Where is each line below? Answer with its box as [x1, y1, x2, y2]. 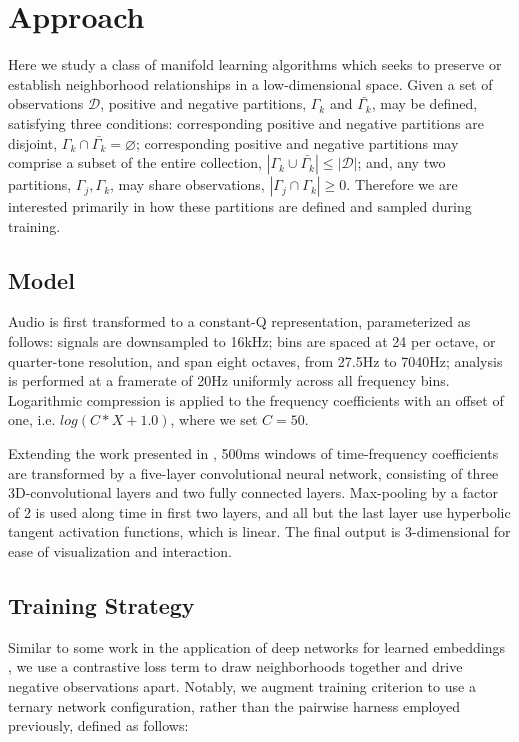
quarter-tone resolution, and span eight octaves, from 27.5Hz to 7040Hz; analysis [8, 350, 503, 371]
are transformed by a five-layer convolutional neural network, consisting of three [8, 462, 499, 483]
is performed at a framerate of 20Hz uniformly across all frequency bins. [8, 370, 450, 391]
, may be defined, [371, 93, 478, 114]
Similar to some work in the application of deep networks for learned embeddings [8, 636, 506, 657]
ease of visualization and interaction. [8, 541, 232, 562]
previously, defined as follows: [8, 715, 189, 736]
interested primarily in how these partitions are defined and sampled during [8, 196, 472, 217]
